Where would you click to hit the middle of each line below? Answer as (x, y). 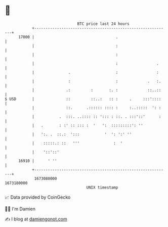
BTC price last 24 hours (103, 24)
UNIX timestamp (102, 187)
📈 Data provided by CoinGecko (38, 197)
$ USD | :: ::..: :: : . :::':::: (83, 99)
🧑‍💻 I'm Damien (20, 209)
